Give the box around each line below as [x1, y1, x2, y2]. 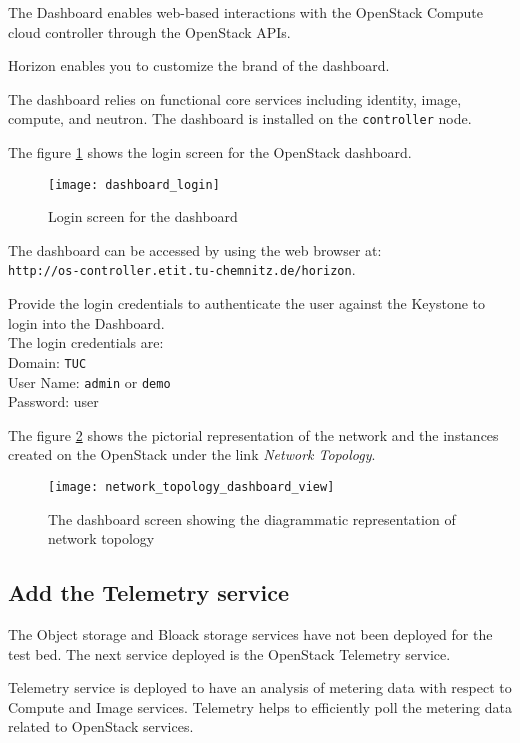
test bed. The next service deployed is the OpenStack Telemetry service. [8, 643, 451, 664]
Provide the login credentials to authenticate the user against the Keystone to [8, 293, 485, 314]
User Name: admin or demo [8, 371, 171, 392]
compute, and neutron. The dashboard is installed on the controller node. [8, 108, 472, 129]
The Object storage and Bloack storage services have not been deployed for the [8, 624, 493, 645]
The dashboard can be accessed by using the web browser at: [8, 239, 382, 260]
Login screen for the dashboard [48, 206, 238, 227]
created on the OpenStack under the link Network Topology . [8, 444, 376, 465]
